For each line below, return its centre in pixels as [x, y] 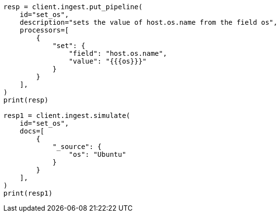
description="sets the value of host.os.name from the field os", [148, 22]
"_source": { [77, 147]
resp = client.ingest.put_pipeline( [73, 7]
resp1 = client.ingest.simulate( [67, 116]
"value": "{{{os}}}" [108, 61]
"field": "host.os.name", [118, 53]
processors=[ [44, 30]
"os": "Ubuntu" [97, 154]
